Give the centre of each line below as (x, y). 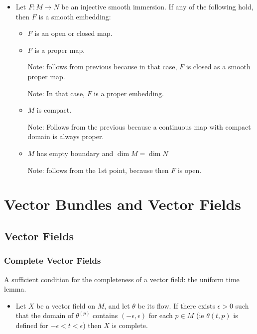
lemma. (15, 289)
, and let (117, 305)
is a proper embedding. (129, 93)
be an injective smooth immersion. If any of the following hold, (157, 6)
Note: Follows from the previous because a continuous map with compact (139, 126)
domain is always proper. (66, 136)
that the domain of (45, 315)
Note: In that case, (56, 93)
